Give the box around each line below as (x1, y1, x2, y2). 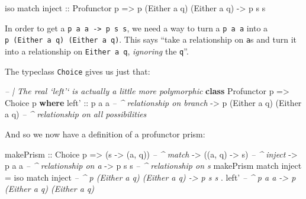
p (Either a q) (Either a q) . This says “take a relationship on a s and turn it (5, 33, 297, 46)
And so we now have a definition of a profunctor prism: (5, 128, 205, 140)
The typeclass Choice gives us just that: (5, 65, 150, 77)
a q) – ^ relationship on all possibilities (5, 108, 147, 120)
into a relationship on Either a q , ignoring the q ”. (5, 44, 189, 57)
